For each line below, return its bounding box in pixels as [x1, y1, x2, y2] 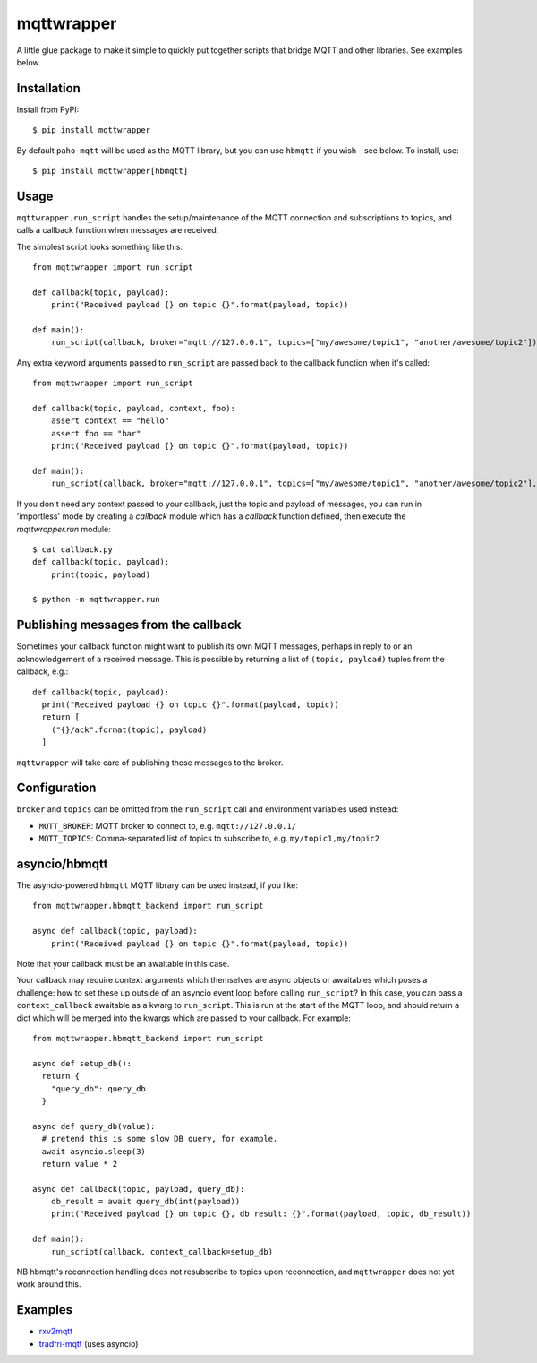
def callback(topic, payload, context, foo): [32, 403, 236, 413]
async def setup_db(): [32, 1058, 132, 1068]
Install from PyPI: [16, 104, 80, 115]
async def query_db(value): [32, 1121, 156, 1131]
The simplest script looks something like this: [16, 241, 183, 252]
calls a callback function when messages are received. [16, 225, 219, 236]
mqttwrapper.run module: [16, 523, 111, 534]
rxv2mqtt [38, 1326, 73, 1337]
